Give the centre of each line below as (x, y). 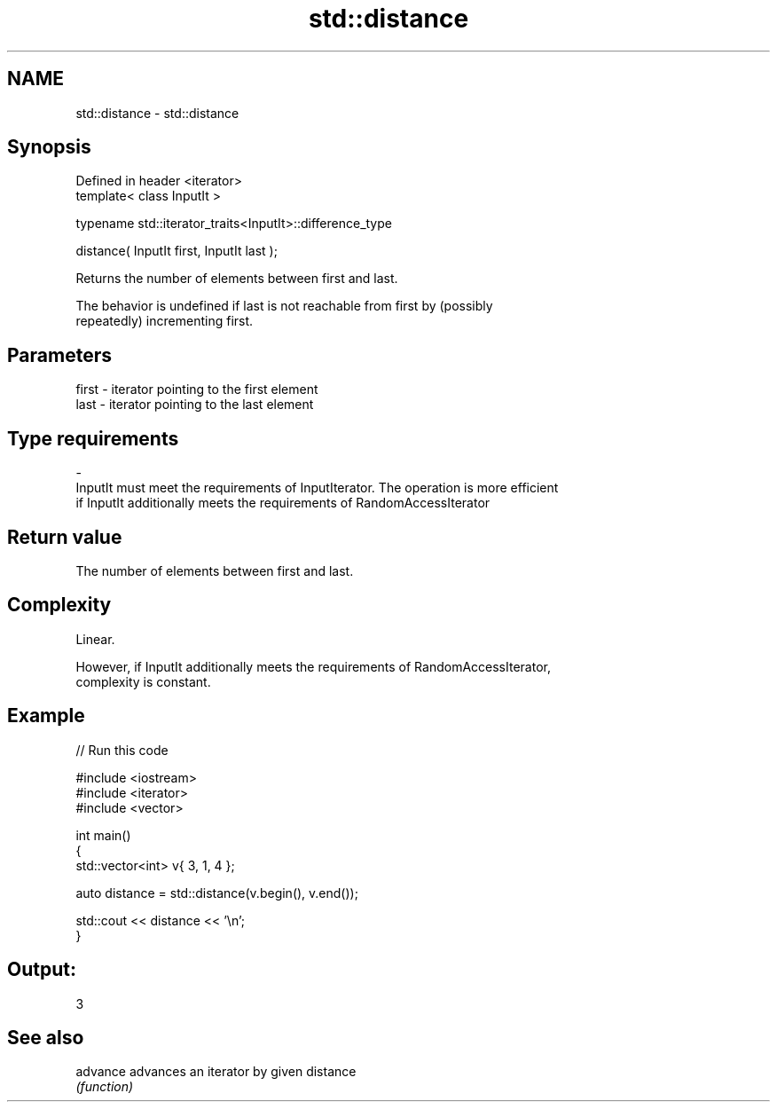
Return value (65, 537)
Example (46, 716)
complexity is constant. (143, 681)
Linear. (95, 639)
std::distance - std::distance (157, 113)
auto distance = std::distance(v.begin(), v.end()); (217, 893)
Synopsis (49, 147)
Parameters (59, 355)
